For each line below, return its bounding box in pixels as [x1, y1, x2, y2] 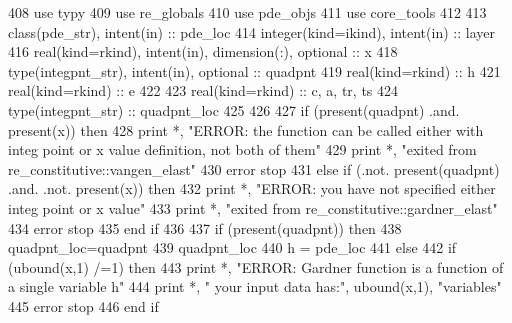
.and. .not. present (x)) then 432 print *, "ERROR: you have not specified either [8, 178, 496, 199]
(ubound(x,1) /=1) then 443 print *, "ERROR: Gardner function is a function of [8, 256, 504, 277]
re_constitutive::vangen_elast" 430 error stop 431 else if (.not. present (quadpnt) [8, 158, 500, 179]
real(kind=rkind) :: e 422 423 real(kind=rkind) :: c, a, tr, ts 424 [8, 80, 399, 101]
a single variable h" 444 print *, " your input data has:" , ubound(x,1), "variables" [8, 276, 502, 297]
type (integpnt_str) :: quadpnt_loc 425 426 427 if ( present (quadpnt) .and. [8, 99, 460, 120]
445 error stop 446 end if [8, 295, 159, 316]
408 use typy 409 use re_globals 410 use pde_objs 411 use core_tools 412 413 [8, 2, 487, 22]
